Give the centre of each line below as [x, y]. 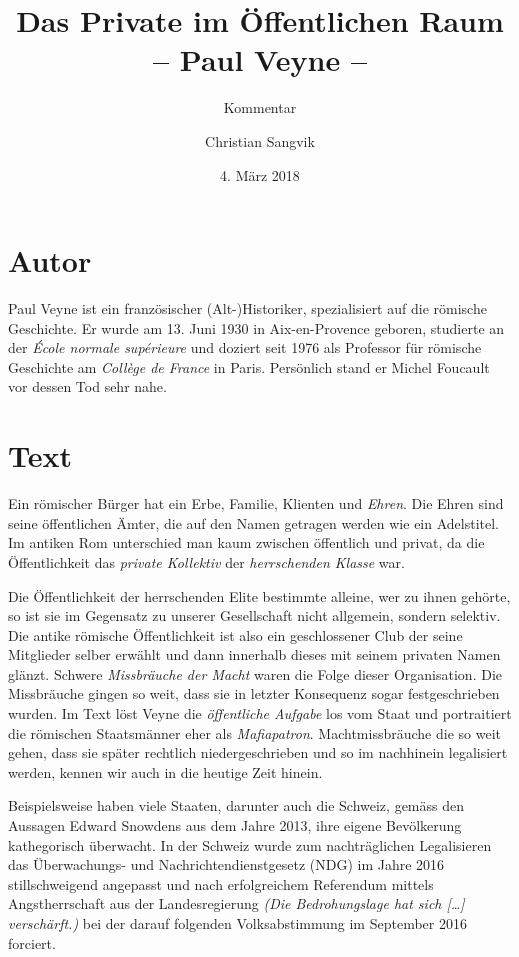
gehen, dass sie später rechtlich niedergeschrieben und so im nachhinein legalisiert [258, 752]
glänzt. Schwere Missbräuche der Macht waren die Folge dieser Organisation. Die [255, 673]
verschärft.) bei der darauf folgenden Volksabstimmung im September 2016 [237, 923]
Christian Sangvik [260, 140]
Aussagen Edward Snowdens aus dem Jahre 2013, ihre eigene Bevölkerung [235, 825]
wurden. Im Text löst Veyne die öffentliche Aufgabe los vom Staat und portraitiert [260, 713]
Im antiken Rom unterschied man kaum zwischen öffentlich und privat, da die [246, 542]
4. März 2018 [260, 174]
